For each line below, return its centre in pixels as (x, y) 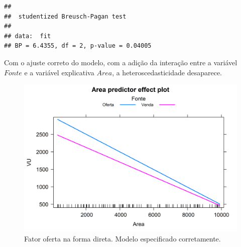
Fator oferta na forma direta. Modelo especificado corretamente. (123, 238)
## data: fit (28, 36)
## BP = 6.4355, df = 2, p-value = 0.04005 (78, 46)
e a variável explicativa (59, 72)
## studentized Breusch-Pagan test (65, 16)
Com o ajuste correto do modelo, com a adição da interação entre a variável (121, 62)
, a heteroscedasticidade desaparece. (167, 72)
